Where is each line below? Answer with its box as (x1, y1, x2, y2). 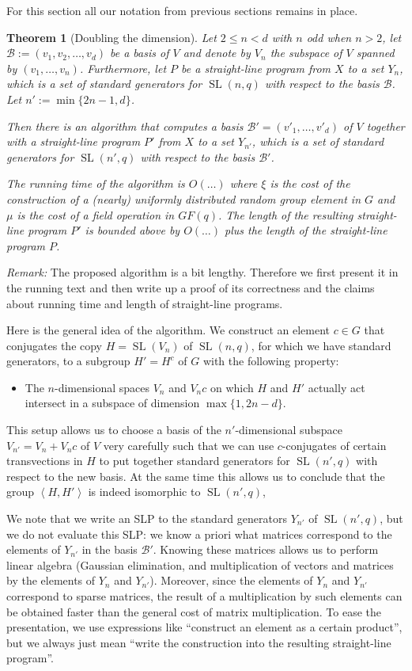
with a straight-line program (6, 133, 141, 150)
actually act (308, 379, 365, 395)
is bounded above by (85, 222, 180, 238)
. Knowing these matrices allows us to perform (153, 541, 379, 558)
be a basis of (110, 44, 169, 61)
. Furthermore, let (79, 59, 167, 76)
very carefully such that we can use (103, 437, 274, 453)
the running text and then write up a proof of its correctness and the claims (6, 279, 375, 295)
